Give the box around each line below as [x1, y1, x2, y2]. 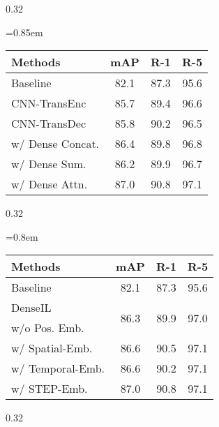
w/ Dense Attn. [11, 176, 88, 193]
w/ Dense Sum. [11, 156, 86, 172]
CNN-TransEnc [11, 95, 86, 112]
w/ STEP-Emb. [11, 380, 88, 397]
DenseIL [11, 299, 52, 316]
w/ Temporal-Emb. [11, 360, 105, 377]
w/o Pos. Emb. [11, 320, 84, 336]
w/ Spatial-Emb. [11, 340, 93, 357]
